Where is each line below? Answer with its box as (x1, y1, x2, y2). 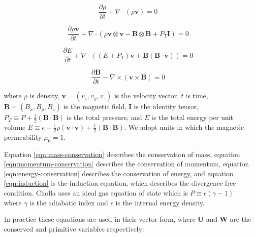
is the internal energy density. (115, 197, 205, 207)
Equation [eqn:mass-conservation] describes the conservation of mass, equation (4, 149, 240, 159)
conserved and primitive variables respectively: (4, 223, 144, 234)
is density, (30, 90, 60, 101)
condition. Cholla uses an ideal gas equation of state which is (4, 188, 188, 198)
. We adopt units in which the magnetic (124, 122, 244, 132)
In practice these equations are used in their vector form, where (4, 214, 195, 224)
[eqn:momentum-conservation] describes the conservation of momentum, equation (4, 158, 249, 169)
